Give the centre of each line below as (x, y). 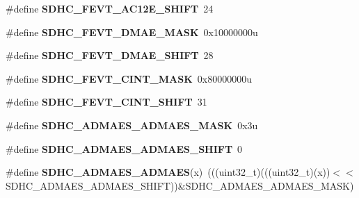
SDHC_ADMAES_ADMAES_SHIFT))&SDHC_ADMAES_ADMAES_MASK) (180, 185)
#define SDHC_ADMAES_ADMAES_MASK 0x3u (132, 125)
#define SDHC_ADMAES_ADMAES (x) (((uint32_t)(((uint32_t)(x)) (168, 172)
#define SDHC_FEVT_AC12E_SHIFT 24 (110, 8)
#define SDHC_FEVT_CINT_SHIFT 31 (106, 102)
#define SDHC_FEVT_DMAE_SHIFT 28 (110, 55)
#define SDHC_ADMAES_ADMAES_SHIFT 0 (124, 148)
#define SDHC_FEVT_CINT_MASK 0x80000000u (129, 78)
